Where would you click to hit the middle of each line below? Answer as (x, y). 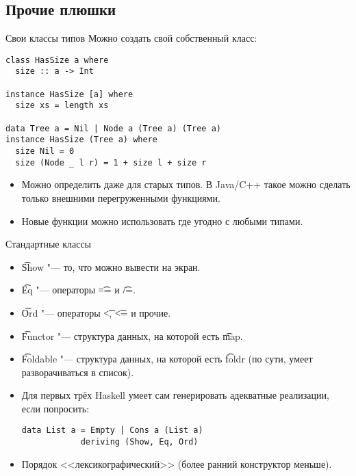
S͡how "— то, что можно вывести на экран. (111, 266)
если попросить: (55, 408)
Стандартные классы (49, 244)
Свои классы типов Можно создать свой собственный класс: (131, 38)
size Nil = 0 (45, 151)
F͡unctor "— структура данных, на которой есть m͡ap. (132, 335)
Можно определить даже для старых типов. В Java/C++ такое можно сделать (186, 184)
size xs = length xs (62, 106)
